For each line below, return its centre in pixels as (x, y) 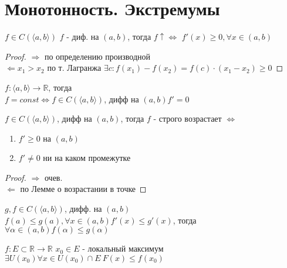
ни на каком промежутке (87, 158)
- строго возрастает (188, 118)
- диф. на (83, 37)
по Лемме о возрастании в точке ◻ (83, 189)
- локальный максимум (123, 248)
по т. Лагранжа (74, 68)
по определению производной (97, 56)
